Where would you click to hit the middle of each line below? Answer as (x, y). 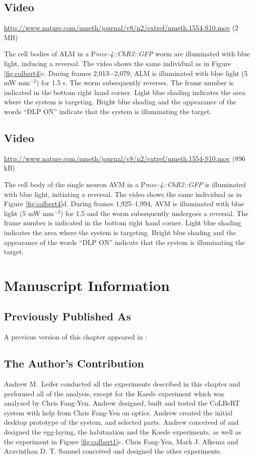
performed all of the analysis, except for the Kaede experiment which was (114, 393)
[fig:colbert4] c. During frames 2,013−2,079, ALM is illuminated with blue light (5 (126, 73)
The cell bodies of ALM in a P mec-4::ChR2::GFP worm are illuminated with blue (127, 54)
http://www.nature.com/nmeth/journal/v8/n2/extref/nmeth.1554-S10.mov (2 (121, 28)
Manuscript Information (87, 285)
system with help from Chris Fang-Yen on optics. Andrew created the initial (118, 412)
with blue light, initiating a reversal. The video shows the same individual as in (123, 194)
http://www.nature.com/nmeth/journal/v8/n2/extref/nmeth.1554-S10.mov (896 (125, 158)
